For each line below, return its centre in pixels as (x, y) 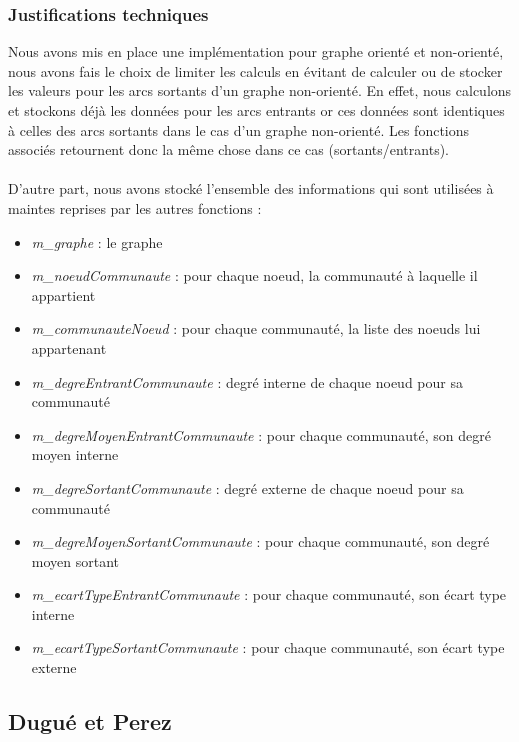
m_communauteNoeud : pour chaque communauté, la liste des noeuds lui (256, 328)
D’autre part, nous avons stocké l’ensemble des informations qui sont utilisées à (251, 188)
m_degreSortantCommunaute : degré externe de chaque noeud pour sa (247, 487)
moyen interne (75, 454)
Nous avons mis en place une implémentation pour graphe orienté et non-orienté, (256, 51)
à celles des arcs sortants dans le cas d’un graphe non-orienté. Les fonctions (239, 129)
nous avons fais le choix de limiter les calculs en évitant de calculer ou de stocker (255, 70)
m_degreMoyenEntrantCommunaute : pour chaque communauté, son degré (261, 434)
